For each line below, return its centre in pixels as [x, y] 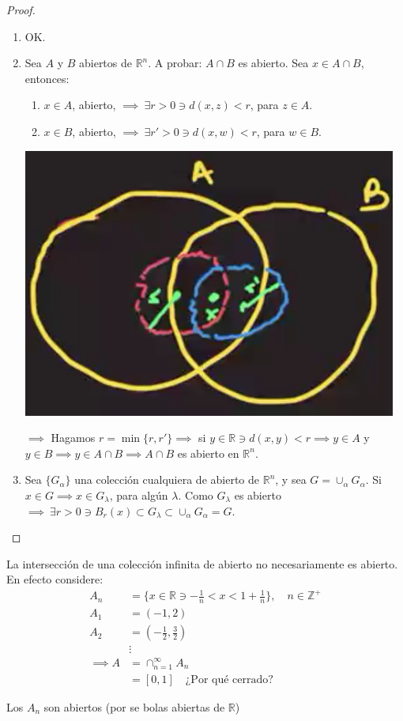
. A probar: [175, 63]
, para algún [139, 495]
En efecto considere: [55, 579]
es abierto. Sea [273, 63]
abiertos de [105, 63]
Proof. [21, 9]
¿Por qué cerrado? [229, 679]
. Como [196, 495]
